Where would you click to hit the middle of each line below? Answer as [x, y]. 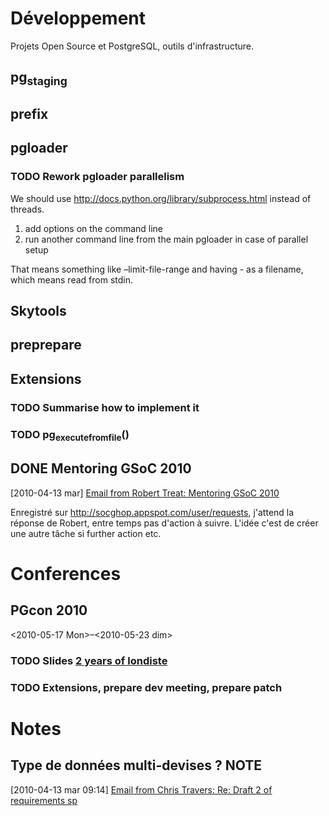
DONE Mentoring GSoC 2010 [101, 468]
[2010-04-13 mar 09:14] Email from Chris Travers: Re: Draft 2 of [141, 789]
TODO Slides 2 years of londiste [89, 660]
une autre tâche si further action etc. [86, 533]
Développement [78, 18]
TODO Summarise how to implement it [105, 407]
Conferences [66, 573]
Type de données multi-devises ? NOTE [136, 765]
